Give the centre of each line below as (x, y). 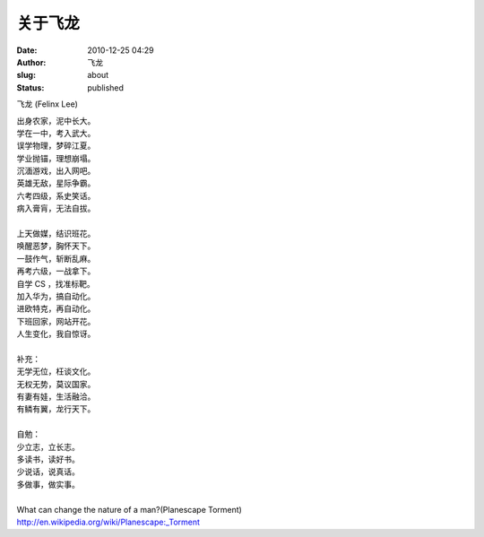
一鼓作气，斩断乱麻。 (56, 258)
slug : (26, 75)
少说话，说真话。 (48, 472)
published (106, 87)
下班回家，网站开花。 (56, 321)
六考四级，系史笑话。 (56, 195)
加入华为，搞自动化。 (56, 296)
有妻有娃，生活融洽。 (56, 397)
